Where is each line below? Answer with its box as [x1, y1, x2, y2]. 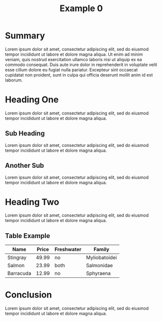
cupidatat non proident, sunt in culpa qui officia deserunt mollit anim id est [5, 72, 153, 78]
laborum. [5, 77, 23, 83]
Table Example [5, 231, 50, 240]
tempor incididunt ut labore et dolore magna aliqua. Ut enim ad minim [5, 51, 143, 57]
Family [93, 246, 110, 253]
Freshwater [54, 246, 82, 253]
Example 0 [59, 3, 103, 14]
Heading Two [5, 196, 59, 208]
